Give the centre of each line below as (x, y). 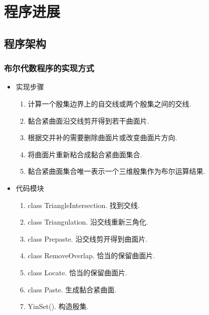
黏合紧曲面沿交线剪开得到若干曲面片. (88, 120)
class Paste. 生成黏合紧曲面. (72, 289)
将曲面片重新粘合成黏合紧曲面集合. (85, 154)
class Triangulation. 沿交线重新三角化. (88, 222)
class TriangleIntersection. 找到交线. (84, 205)
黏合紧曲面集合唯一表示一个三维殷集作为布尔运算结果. (117, 171)
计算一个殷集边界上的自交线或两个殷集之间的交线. (110, 103)
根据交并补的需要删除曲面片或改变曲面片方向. (102, 137)
